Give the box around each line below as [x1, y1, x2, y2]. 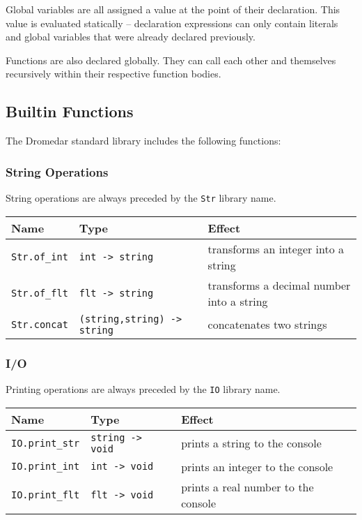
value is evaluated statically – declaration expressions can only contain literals [6, 15, 338, 30]
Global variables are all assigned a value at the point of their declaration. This [6, 2, 340, 16]
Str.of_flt [11, 287, 68, 299]
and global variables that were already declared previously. [6, 29, 255, 44]
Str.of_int [11, 251, 68, 262]
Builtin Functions [6, 101, 134, 122]
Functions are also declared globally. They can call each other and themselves [6, 52, 336, 67]
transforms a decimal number [207, 276, 351, 293]
